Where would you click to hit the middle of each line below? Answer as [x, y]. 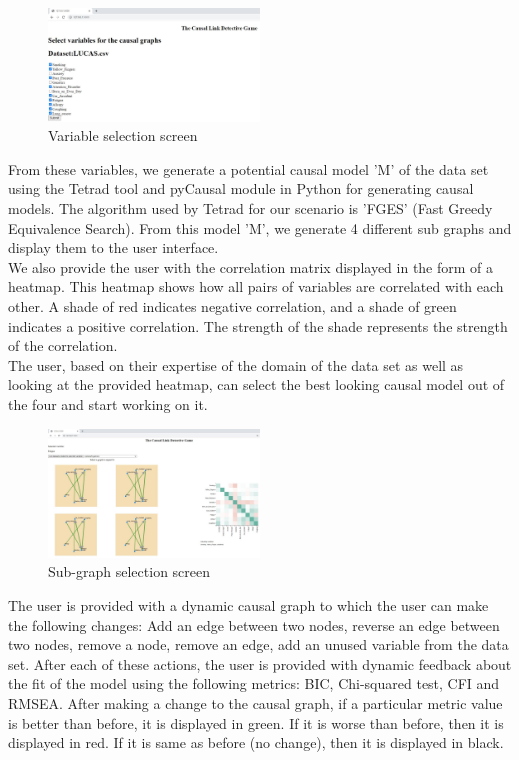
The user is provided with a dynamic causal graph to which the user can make [248, 604]
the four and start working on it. [108, 403]
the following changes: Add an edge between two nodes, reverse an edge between [254, 624]
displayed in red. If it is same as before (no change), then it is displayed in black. [256, 742]
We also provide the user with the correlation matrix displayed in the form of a [251, 266]
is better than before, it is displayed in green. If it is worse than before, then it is [256, 722]
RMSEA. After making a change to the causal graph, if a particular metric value [255, 702]
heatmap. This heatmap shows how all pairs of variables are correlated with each [256, 286]
